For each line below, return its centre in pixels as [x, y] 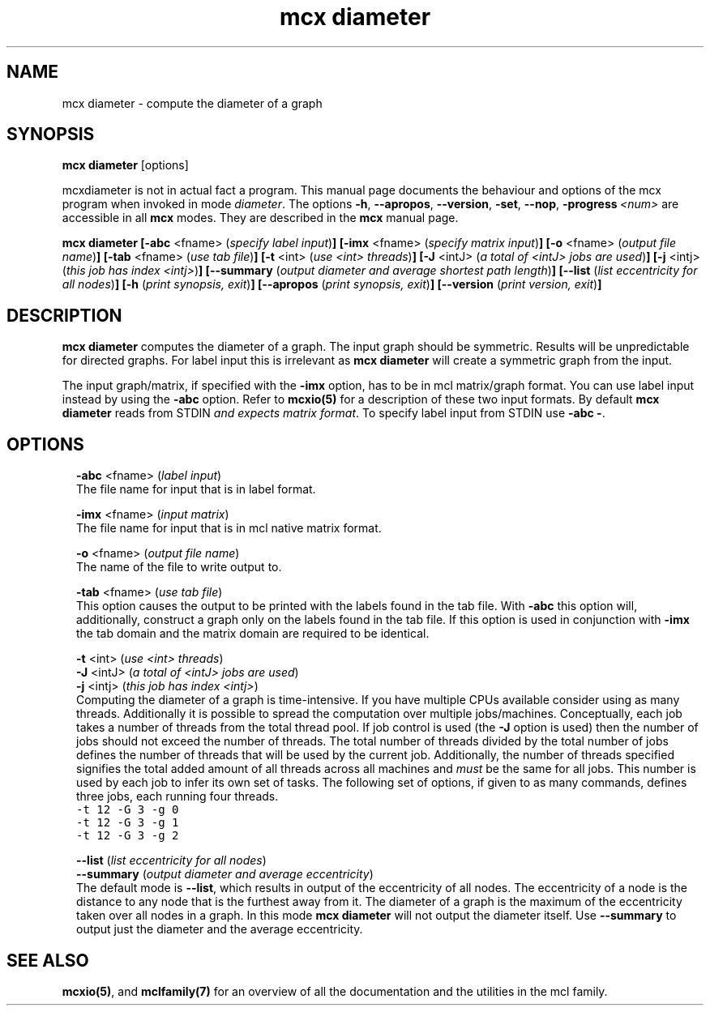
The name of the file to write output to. [179, 567]
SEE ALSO [48, 960]
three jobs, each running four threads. [177, 796]
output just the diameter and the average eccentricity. [220, 929]
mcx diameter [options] [125, 165]
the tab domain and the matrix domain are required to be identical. [253, 634]
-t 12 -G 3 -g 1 [128, 823]
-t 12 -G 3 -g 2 [128, 836]
